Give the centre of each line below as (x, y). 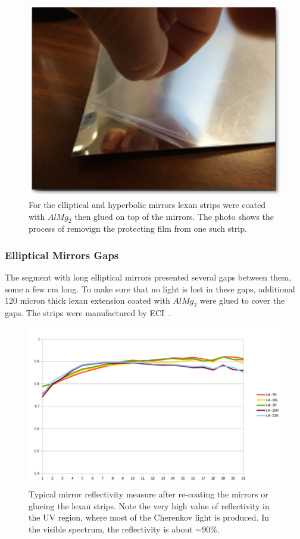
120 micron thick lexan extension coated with (87, 300)
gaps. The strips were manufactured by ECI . (88, 313)
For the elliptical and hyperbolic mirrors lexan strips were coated (147, 205)
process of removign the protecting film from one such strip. (138, 228)
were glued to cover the (242, 300)
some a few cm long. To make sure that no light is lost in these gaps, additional (150, 289)
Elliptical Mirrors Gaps (62, 255)
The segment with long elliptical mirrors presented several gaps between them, (148, 277)
